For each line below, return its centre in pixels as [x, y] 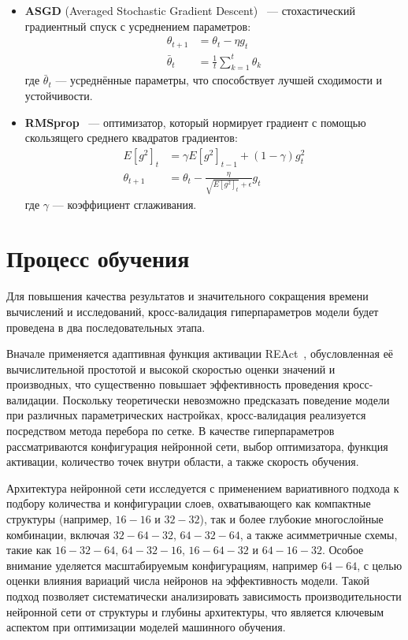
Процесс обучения [98, 258]
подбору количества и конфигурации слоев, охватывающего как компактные [189, 503]
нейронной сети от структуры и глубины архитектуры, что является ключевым [195, 611]
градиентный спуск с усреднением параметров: [138, 26]
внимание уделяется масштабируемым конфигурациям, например [162, 565]
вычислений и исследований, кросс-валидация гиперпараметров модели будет [193, 311]
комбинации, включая [58, 534]
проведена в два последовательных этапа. [106, 327]
